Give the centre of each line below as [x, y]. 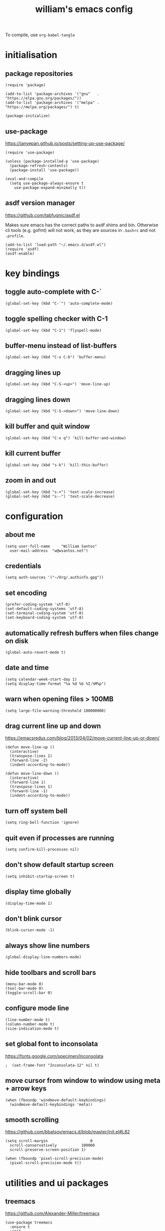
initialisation [31, 55]
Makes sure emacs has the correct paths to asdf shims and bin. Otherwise [82, 225]
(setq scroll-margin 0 [49, 1141]
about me [20, 535]
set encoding [26, 593]
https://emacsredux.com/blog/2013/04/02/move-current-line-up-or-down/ [82, 738]
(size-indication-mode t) [32, 1028]
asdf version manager [40, 203]
